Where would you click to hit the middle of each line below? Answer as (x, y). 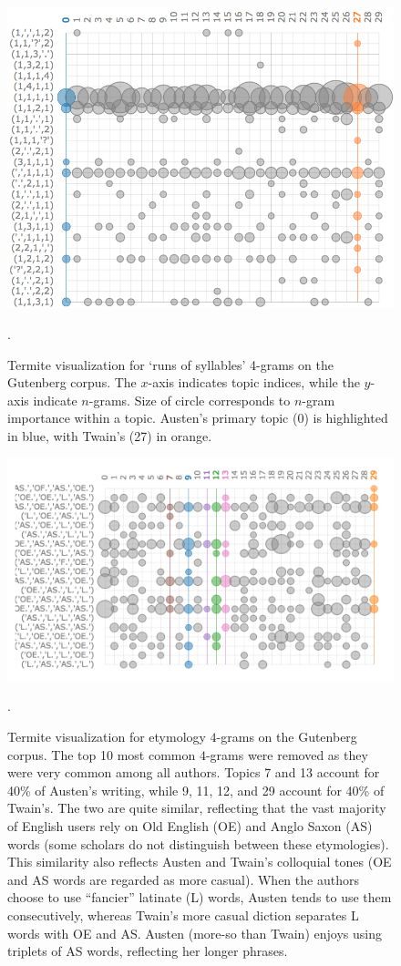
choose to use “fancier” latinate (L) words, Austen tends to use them (200, 897)
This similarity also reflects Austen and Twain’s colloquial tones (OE (200, 862)
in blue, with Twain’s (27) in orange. (110, 435)
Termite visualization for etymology (107, 736)
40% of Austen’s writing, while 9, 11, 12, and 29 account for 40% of (196, 790)
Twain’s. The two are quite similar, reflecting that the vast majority (197, 808)
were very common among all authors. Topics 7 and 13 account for (194, 772)
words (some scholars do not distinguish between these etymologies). (198, 843)
